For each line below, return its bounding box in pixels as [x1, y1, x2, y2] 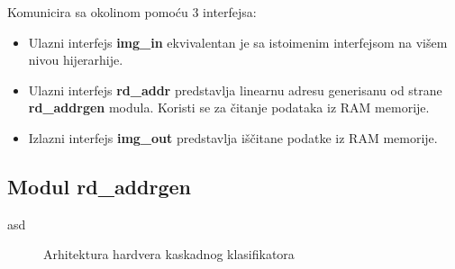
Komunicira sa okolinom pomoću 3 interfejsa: [7, 3, 257, 21]
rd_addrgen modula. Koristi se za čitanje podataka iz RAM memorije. [28, 98, 430, 117]
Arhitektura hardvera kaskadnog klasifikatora [43, 245, 295, 264]
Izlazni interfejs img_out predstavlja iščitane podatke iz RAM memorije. [28, 128, 438, 147]
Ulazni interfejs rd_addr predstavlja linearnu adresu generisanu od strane [28, 80, 442, 99]
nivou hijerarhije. [28, 50, 123, 69]
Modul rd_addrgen [7, 172, 191, 200]
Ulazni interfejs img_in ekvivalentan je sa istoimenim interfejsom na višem [28, 32, 448, 51]
